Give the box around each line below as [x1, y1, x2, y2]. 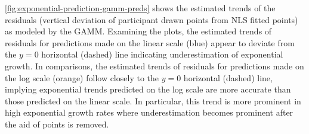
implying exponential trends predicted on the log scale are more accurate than [5, 83, 291, 95]
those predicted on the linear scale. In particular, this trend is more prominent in [5, 94, 301, 107]
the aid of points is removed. [5, 117, 109, 130]
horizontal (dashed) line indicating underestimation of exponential [41, 48, 283, 60]
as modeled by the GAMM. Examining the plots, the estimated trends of [5, 25, 272, 37]
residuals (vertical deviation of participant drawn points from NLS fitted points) [5, 13, 298, 25]
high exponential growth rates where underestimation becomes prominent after [5, 106, 293, 119]
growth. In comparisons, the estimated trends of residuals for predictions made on [5, 59, 304, 72]
